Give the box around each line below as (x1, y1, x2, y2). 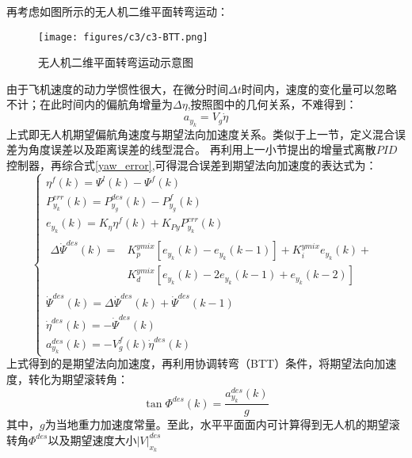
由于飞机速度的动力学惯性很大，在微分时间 (6, 80, 228, 97)
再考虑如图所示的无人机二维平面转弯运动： (6, 3, 228, 19)
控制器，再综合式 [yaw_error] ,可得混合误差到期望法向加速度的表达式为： (6, 156, 377, 173)
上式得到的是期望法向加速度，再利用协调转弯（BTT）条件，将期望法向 (6, 355, 375, 372)
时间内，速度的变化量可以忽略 (241, 80, 397, 97)
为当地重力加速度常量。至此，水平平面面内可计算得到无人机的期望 (44, 416, 389, 433)
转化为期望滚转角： (28, 371, 128, 387)
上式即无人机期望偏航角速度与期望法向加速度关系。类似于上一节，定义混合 (6, 125, 395, 142)
